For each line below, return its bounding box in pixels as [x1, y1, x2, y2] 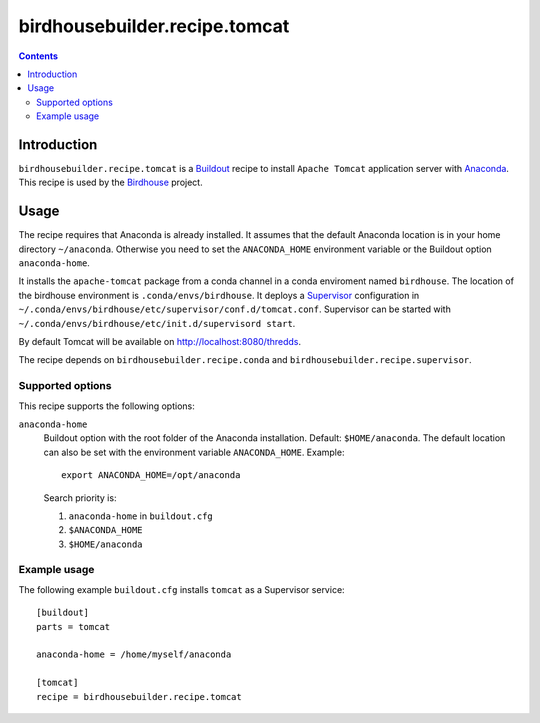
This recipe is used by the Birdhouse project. [18, 176, 204, 189]
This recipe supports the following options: [18, 400, 195, 412]
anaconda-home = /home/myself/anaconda [36, 649, 232, 660]
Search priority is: [43, 491, 117, 504]
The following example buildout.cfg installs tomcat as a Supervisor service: [18, 583, 345, 595]
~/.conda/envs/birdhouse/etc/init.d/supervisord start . [18, 317, 296, 329]
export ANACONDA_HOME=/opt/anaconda [61, 470, 241, 481]
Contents [18, 50, 59, 62]
